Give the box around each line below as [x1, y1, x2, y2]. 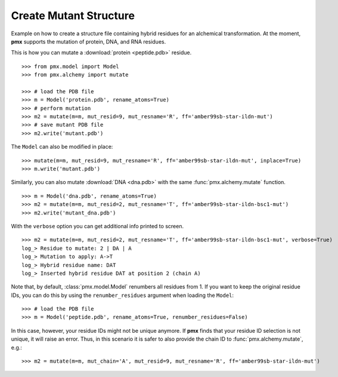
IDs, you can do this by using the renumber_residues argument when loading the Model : [11, 292, 234, 299]
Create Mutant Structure [11, 9, 135, 22]
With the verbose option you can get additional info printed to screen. [11, 222, 184, 229]
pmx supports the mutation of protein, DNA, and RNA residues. [11, 38, 166, 45]
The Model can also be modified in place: [11, 143, 113, 151]
